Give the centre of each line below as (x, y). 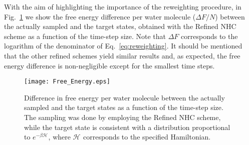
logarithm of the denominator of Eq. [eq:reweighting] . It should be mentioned (123, 46)
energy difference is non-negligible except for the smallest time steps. (109, 65)
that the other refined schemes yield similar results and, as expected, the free (122, 55)
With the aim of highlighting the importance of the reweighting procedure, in (123, 6)
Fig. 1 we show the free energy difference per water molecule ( (100, 16)
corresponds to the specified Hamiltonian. (147, 137)
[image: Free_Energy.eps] (67, 82)
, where (59, 137)
